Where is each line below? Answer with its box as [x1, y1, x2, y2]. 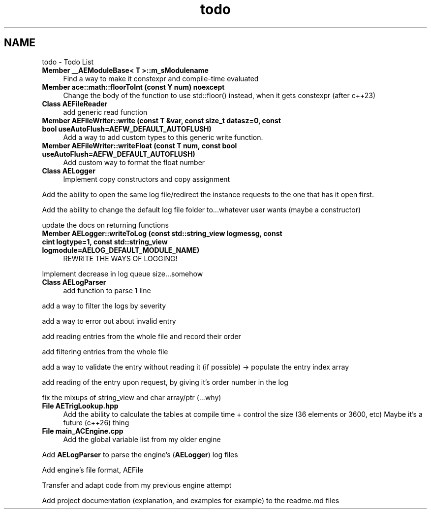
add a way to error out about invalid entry [42, 316, 176, 325]
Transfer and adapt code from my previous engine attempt [42, 480, 232, 489]
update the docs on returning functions [42, 220, 169, 229]
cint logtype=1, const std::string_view [42, 237, 168, 246]
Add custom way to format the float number [63, 158, 205, 167]
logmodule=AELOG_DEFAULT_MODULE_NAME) [42, 245, 200, 254]
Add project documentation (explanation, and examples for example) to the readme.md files [42, 496, 339, 505]
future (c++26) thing [63, 418, 129, 427]
